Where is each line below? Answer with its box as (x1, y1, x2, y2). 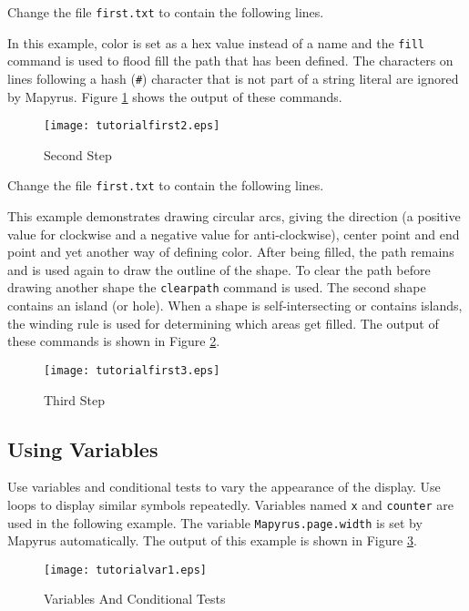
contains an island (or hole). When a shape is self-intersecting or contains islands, (7, 296, 463, 315)
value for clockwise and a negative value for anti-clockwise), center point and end (7, 224, 460, 243)
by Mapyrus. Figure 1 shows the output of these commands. (7, 87, 342, 106)
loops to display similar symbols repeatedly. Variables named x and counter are (7, 494, 454, 514)
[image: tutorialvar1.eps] (44, 563, 207, 576)
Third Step (44, 390, 105, 409)
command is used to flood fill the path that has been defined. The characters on (7, 51, 454, 70)
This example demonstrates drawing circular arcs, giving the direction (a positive (7, 207, 461, 226)
